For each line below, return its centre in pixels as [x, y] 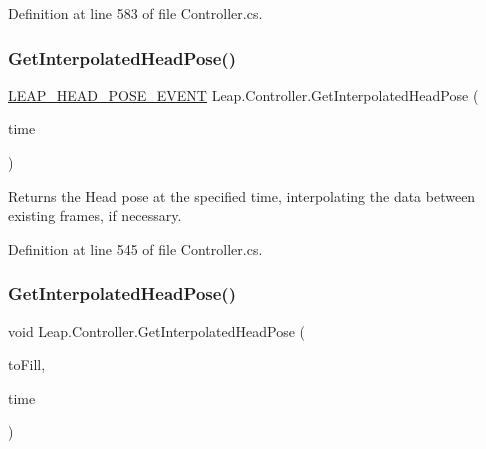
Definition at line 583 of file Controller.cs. [135, 13]
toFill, [27, 364]
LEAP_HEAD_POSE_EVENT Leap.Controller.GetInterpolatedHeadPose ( [243, 94]
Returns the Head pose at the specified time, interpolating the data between [242, 195]
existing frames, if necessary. [95, 215]
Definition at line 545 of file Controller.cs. [135, 248]
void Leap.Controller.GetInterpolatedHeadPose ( [157, 330]
